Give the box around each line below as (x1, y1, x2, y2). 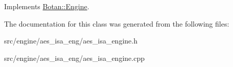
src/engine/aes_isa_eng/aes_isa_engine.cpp (4, 52, 145, 63)
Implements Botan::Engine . (4, 1, 89, 11)
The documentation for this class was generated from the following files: (4, 18, 229, 29)
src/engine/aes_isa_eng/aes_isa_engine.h (4, 35, 137, 46)
